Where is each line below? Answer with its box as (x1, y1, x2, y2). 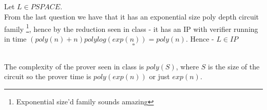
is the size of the (208, 61, 260, 71)
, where (176, 61, 199, 71)
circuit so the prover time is (4, 71, 91, 82)
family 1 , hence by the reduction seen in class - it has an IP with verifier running (4, 22, 258, 34)
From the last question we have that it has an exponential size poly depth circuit (4, 11, 259, 22)
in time (4, 33, 27, 44)
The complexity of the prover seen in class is (4, 61, 144, 71)
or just (149, 71, 170, 82)
